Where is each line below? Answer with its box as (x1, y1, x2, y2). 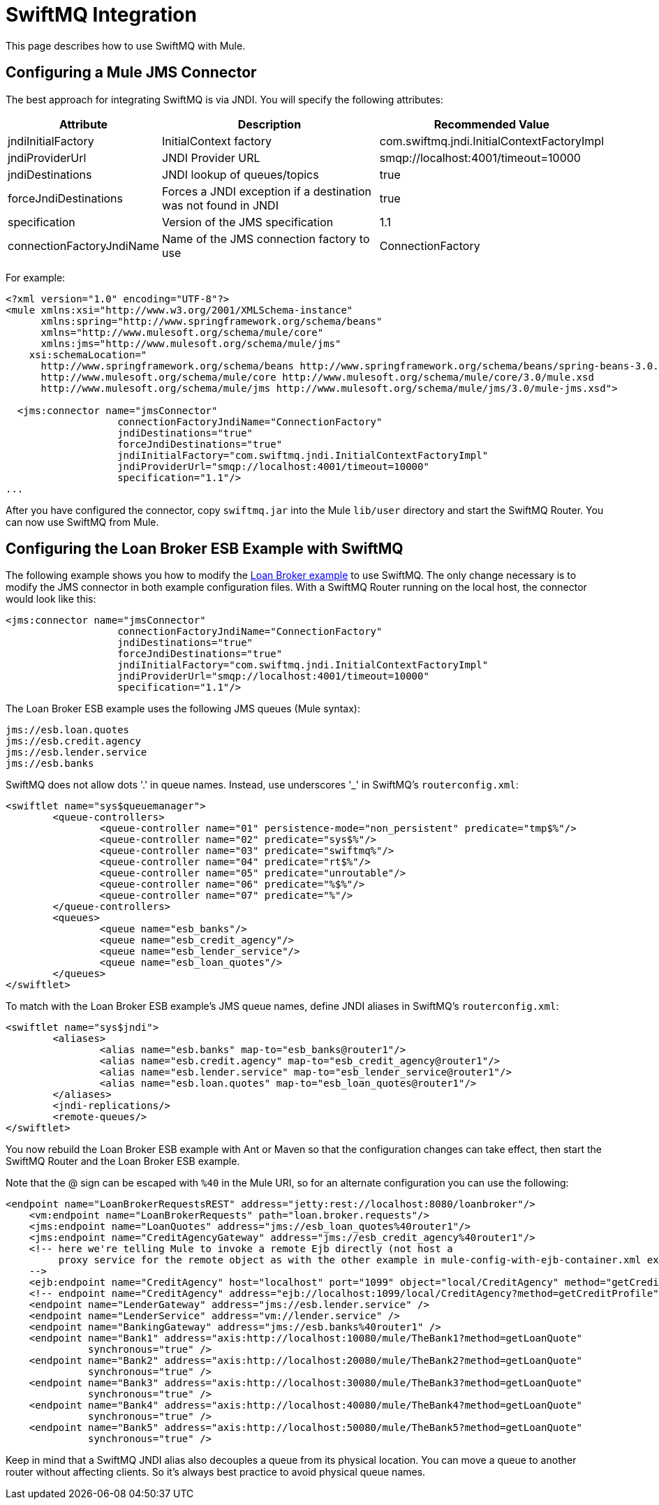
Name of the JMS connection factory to (162, 231, 370, 246)
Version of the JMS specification (162, 214, 334, 229)
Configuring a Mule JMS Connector (6, 64, 257, 82)
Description (237, 117, 302, 131)
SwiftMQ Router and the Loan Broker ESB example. (6, 1155, 240, 1168)
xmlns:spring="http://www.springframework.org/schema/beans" (40, 315, 383, 327)
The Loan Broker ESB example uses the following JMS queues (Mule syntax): (6, 703, 360, 715)
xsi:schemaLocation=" (29, 348, 147, 360)
